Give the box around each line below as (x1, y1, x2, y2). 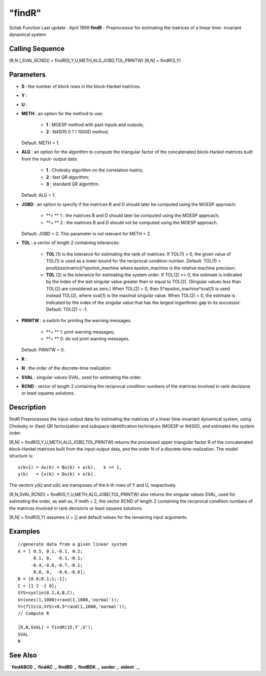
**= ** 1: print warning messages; (46, 329, 115, 335)
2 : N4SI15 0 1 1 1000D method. (46, 128, 109, 134)
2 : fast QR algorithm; (46, 174, 90, 180)
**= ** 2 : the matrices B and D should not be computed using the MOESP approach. (46, 219, 218, 225)
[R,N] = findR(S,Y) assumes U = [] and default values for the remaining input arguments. (9, 514, 188, 520)
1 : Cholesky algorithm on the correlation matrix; (46, 167, 144, 173)
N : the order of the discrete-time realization (21, 365, 111, 371)
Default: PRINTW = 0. (21, 347, 65, 353)
